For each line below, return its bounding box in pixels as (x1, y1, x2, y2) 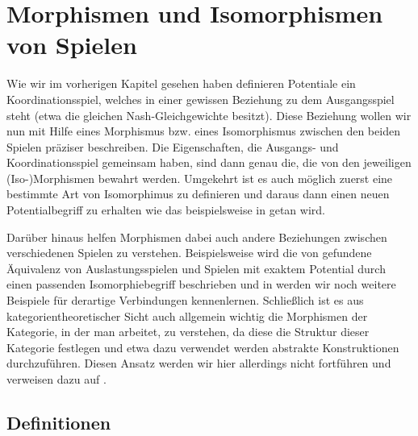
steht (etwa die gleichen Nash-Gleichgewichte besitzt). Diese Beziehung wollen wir (6, 106, 412, 123)
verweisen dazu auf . (6, 371, 107, 387)
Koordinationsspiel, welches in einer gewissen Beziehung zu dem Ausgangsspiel (6, 90, 395, 107)
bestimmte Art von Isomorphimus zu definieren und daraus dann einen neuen (6, 185, 390, 202)
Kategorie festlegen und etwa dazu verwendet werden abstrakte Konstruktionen (6, 338, 399, 355)
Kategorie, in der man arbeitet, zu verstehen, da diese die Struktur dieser (6, 323, 370, 340)
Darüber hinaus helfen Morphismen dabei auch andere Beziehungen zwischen (6, 228, 387, 245)
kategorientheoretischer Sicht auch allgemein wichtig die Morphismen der (6, 307, 368, 324)
